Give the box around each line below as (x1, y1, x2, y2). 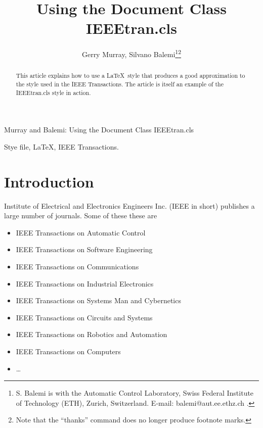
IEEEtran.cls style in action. (16, 88, 91, 97)
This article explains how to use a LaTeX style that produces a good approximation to (16, 71, 245, 80)
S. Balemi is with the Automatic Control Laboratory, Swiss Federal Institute (16, 388, 254, 398)
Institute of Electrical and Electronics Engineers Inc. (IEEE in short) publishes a (4, 200, 255, 211)
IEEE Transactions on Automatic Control (16, 227, 146, 237)
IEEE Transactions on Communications (16, 261, 139, 272)
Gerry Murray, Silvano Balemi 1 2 (81, 47, 182, 59)
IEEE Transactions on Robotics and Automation (16, 329, 167, 340)
